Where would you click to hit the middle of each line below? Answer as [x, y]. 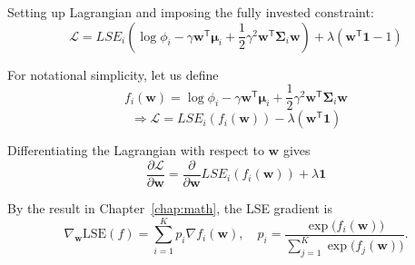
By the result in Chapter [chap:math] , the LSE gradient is [170, 207]
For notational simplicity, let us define [113, 74]
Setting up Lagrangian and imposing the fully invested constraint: [191, 12]
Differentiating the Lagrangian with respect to [136, 150]
